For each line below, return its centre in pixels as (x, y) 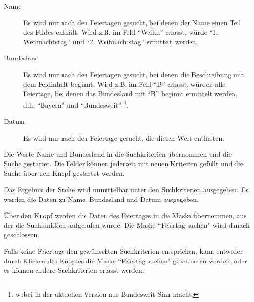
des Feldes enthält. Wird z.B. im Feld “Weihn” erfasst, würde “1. (121, 32)
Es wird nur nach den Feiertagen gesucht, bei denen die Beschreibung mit (134, 74)
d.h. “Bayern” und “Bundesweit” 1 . (76, 104)
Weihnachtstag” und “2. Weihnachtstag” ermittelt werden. (111, 41)
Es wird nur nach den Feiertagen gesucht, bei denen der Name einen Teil (132, 22)
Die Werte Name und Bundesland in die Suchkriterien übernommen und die (118, 154)
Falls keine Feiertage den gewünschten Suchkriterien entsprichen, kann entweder (124, 251)
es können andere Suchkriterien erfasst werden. (74, 270)
